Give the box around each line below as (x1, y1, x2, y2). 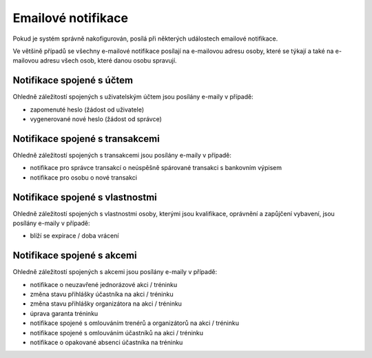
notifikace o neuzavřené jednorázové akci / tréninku (30, 280, 178, 288)
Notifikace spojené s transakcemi (12, 133, 160, 145)
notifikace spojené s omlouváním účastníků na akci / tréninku (30, 328, 203, 337)
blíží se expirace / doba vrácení (30, 231, 119, 240)
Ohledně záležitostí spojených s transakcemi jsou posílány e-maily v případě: (12, 151, 232, 159)
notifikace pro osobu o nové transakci (30, 173, 138, 182)
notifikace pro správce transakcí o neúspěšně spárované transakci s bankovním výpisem (30, 164, 282, 172)
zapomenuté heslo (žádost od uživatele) (30, 105, 145, 114)
